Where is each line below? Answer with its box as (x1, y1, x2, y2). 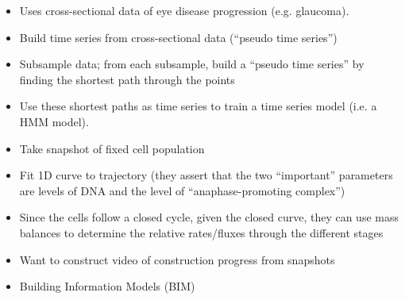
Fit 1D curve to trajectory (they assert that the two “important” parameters (19, 167, 393, 183)
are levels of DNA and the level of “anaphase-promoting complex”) (19, 182, 345, 198)
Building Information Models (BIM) (19, 278, 195, 294)
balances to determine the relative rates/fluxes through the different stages (19, 224, 384, 240)
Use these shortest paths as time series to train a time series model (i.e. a (19, 98, 377, 114)
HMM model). (19, 113, 89, 129)
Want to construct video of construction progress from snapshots (19, 251, 335, 267)
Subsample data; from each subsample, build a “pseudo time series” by (19, 56, 364, 72)
